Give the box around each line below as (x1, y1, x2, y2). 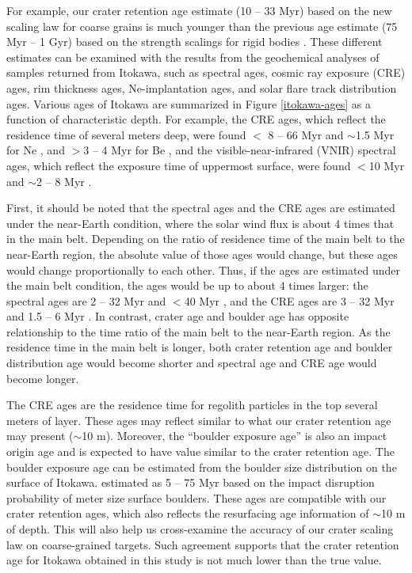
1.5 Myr (355, 126, 395, 142)
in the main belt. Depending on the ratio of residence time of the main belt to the (6, 230, 405, 247)
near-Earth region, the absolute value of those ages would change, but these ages (6, 245, 398, 262)
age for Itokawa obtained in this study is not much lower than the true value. (6, 552, 382, 568)
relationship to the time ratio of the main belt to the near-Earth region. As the (6, 323, 391, 340)
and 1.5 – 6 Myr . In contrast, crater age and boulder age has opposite (6, 308, 349, 324)
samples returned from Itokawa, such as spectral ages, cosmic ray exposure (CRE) (6, 64, 406, 81)
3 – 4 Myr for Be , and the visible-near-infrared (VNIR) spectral (83, 142, 396, 158)
